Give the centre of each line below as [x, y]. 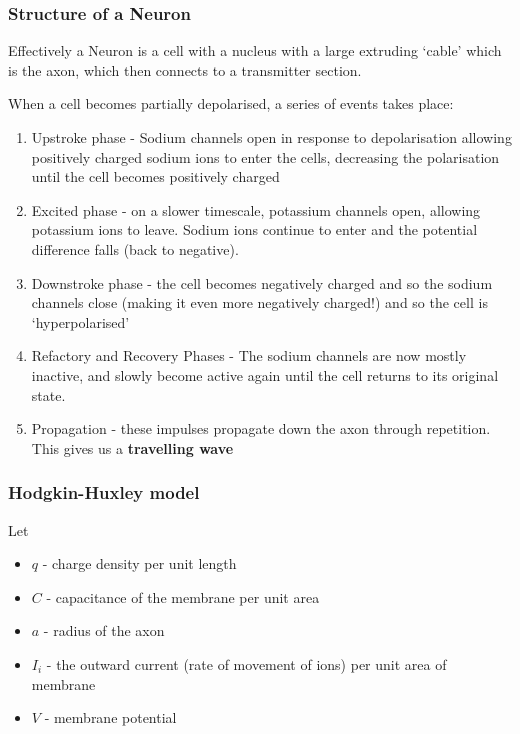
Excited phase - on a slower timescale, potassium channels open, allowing [256, 209]
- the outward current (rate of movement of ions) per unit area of [246, 663]
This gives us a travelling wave [132, 447]
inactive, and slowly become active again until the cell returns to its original [265, 374]
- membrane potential [110, 717]
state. [48, 394]
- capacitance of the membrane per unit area [183, 596]
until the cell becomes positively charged [155, 176]
